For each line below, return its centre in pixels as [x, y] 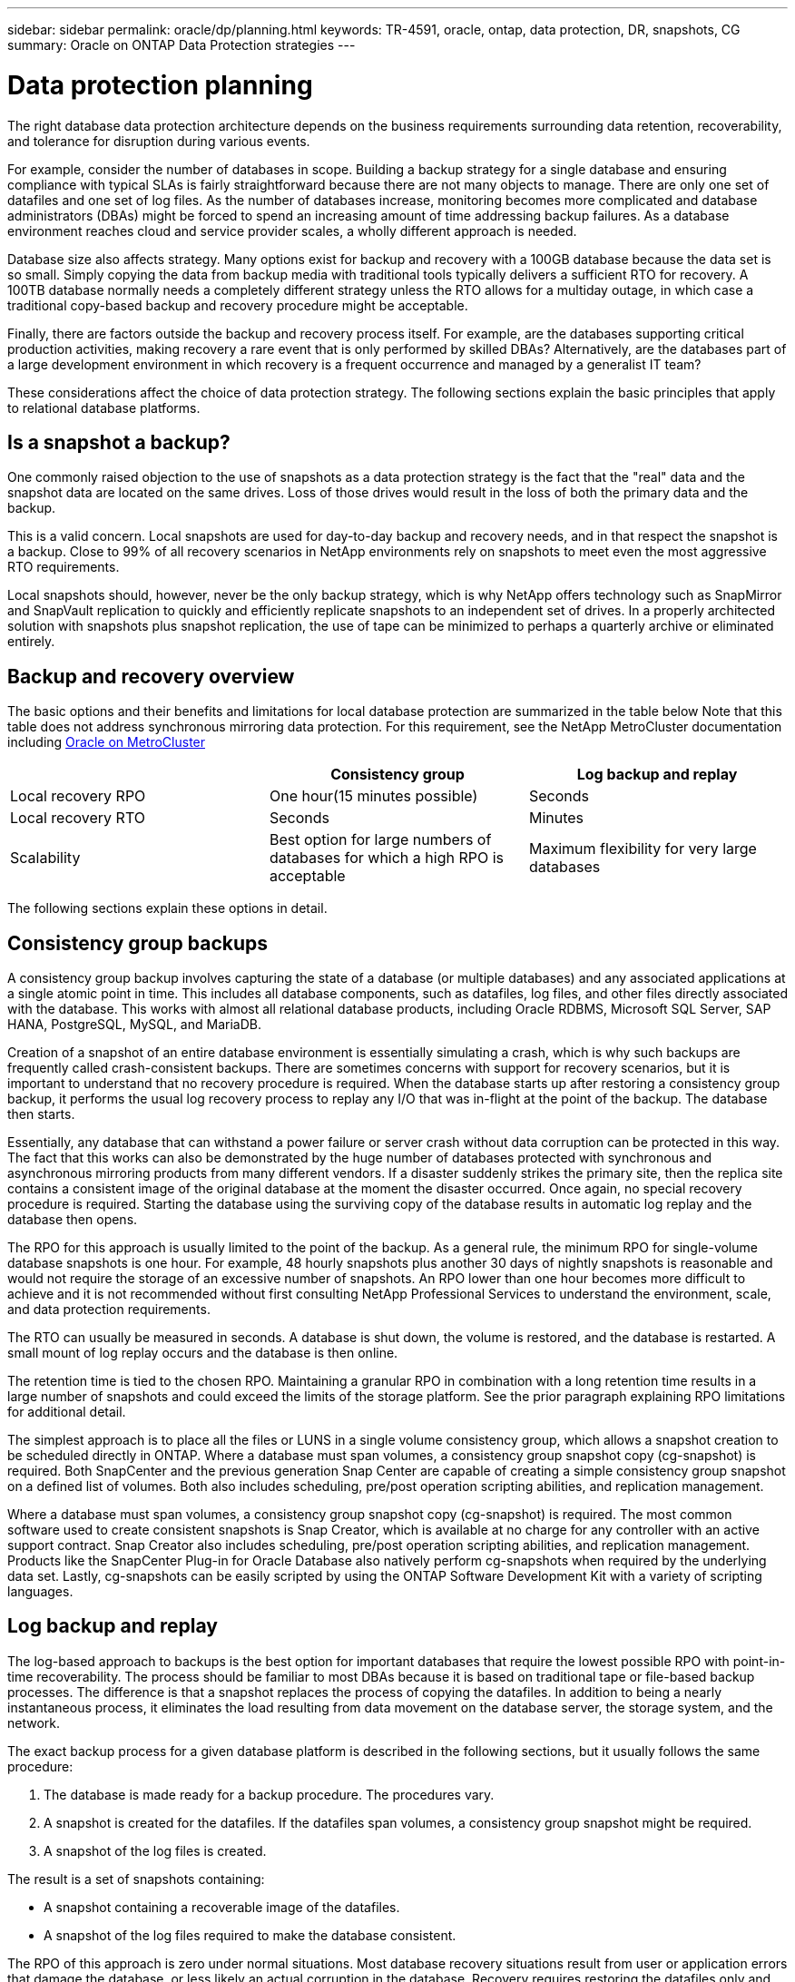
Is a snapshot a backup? [119, 442]
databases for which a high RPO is [386, 858]
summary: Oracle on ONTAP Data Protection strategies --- [182, 45]
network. [34, 1722]
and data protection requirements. [109, 1310]
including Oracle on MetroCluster [107, 742]
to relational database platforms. [104, 407]
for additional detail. [67, 1412]
